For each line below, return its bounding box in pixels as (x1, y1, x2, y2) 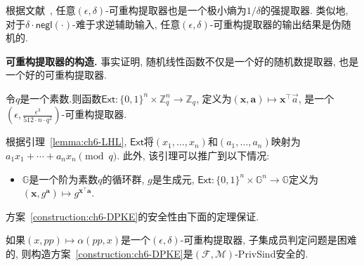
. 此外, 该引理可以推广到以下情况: (117, 148, 270, 163)
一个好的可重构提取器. (6, 67, 107, 82)
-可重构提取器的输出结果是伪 (209, 16, 342, 31)
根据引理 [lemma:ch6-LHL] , (6, 134, 127, 149)
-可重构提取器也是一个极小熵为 (105, 3, 247, 17)
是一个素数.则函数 (20, 91, 102, 105)
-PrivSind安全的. (235, 246, 308, 260)
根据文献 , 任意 (6, 3, 76, 17)
